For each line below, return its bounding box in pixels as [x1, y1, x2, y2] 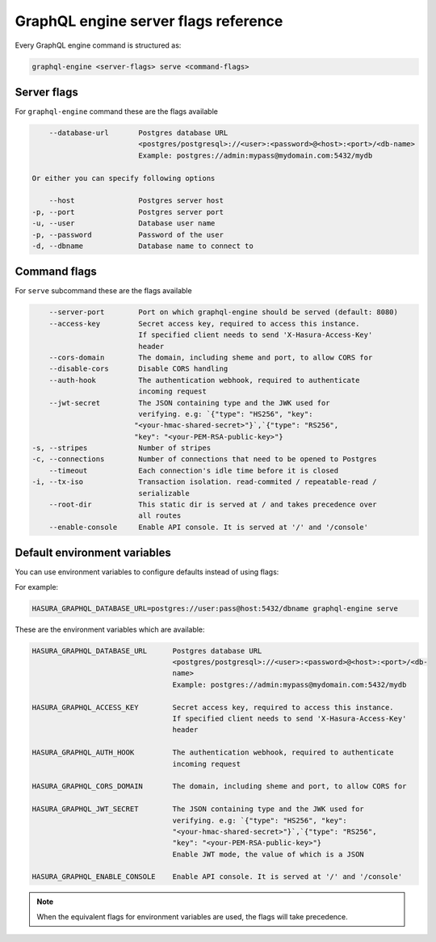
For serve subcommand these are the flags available [15, 286, 193, 296]
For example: [15, 582, 59, 591]
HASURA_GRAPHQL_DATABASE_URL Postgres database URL [31, 646, 262, 655]
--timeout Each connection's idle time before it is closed [48, 465, 339, 475]
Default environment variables [15, 546, 171, 560]
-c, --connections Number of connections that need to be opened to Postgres [31, 455, 377, 464]
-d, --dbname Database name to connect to [31, 241, 254, 250]
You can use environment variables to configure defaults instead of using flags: [15, 567, 279, 577]
